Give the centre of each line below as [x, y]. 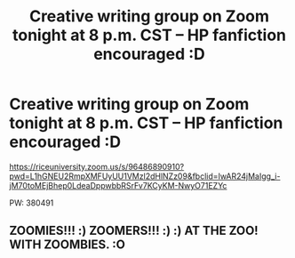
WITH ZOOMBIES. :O [68, 245]
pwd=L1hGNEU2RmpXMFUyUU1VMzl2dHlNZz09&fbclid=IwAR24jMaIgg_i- [145, 176]
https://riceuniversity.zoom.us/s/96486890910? [97, 166]
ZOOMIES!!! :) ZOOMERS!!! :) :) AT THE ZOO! [134, 231]
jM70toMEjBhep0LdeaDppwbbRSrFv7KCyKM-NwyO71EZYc [118, 185]
